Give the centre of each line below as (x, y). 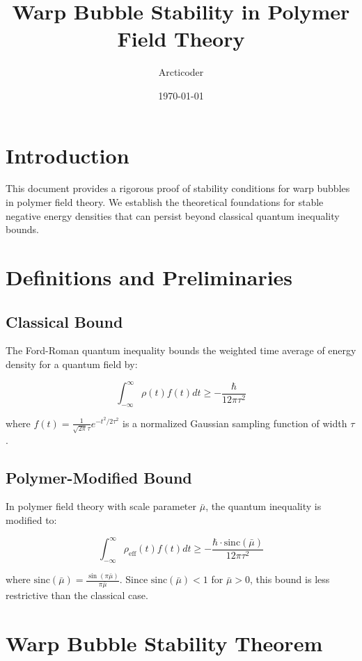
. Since (134, 579)
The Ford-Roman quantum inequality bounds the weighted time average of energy (181, 350)
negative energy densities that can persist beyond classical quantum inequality (173, 215)
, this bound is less (290, 579)
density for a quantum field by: (72, 364)
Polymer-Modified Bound (99, 477)
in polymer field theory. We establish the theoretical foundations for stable (165, 202)
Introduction (68, 155)
